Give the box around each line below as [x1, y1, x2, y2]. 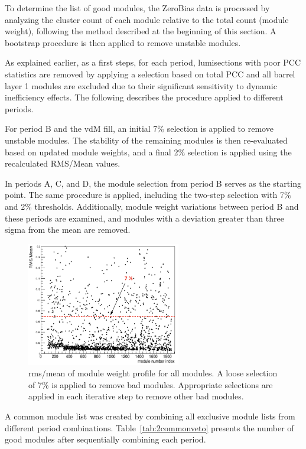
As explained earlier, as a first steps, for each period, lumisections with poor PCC [5, 56, 301, 69]
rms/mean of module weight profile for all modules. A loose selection [28, 367, 278, 379]
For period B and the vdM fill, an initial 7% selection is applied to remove [5, 122, 274, 135]
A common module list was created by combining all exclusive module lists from [5, 410, 295, 422]
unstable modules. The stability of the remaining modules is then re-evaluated [5, 134, 288, 146]
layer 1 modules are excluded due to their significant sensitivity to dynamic [5, 79, 277, 92]
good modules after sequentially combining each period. [5, 433, 206, 445]
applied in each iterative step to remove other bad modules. [28, 390, 244, 402]
